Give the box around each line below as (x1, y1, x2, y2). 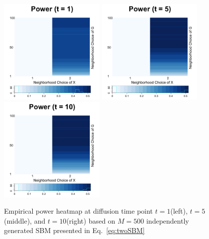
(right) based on (66, 215, 116, 226)
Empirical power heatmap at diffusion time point (4, 206, 153, 216)
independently (146, 215, 189, 226)
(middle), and (4, 215, 46, 226)
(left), (170, 206, 188, 216)
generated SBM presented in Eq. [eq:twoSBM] (4, 225, 145, 236)
